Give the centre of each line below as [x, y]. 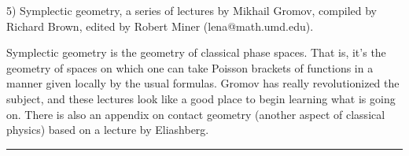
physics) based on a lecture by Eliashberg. [108, 130]
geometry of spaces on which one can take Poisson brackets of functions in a [190, 67]
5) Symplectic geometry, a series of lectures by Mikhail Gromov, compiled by [192, 10]
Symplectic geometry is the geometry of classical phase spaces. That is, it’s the [196, 52]
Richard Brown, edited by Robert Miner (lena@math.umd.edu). [160, 26]
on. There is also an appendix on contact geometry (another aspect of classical [196, 114]
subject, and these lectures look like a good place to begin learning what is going [201, 98]
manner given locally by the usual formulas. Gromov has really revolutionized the [203, 83]
